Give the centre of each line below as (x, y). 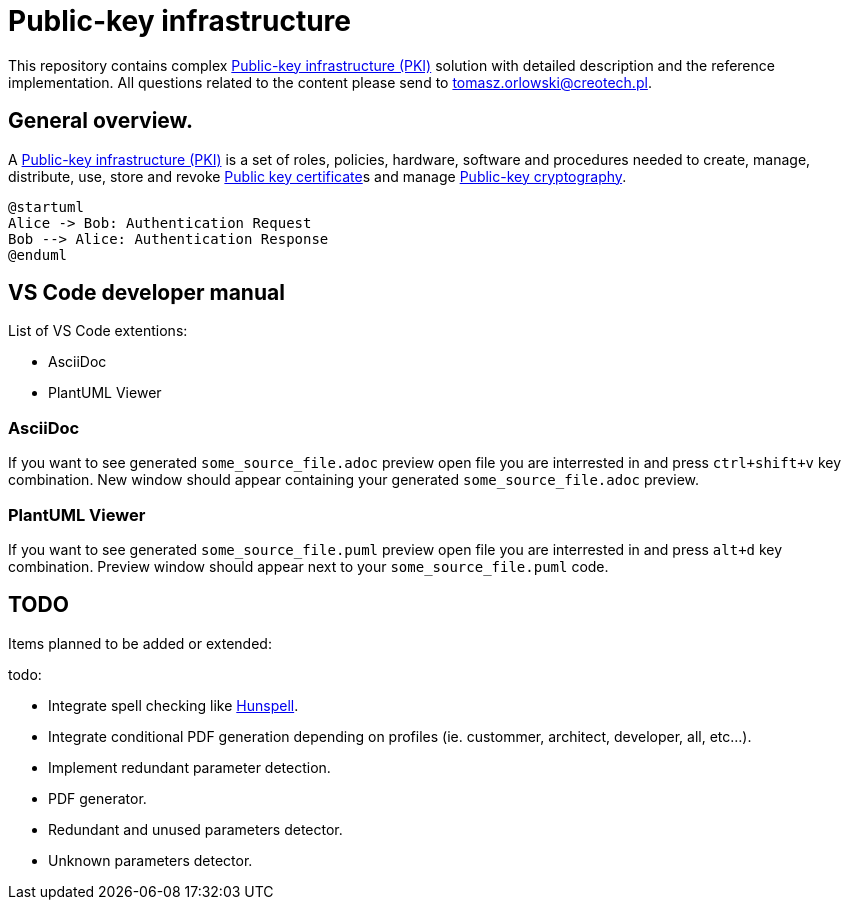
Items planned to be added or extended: (140, 643)
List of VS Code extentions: (98, 331)
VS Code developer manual (146, 293)
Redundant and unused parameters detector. (195, 829)
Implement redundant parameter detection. (189, 767)
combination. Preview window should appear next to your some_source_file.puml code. (308, 566)
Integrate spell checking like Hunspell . (173, 705)
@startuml (46, 206)
